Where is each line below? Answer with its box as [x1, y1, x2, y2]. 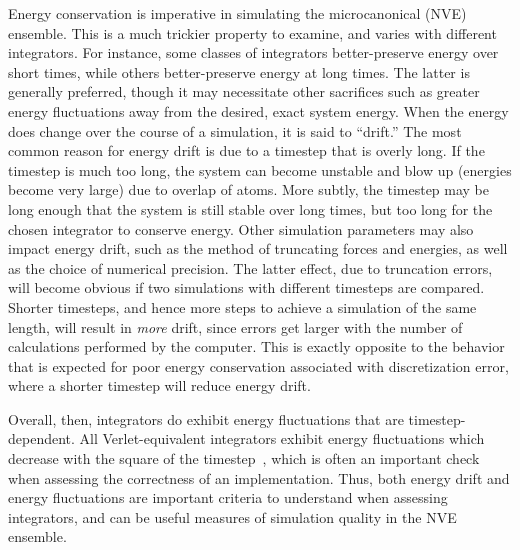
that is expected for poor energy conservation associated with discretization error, [8, 355, 509, 376]
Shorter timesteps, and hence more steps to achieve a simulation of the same [8, 296, 477, 317]
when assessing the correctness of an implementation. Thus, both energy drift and [8, 467, 510, 488]
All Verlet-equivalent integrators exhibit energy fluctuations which [79, 428, 485, 449]
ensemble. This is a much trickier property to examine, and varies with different [8, 22, 497, 43]
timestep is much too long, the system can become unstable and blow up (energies [8, 159, 512, 180]
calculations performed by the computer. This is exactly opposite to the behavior [8, 336, 505, 357]
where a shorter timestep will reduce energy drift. [8, 375, 311, 396]
